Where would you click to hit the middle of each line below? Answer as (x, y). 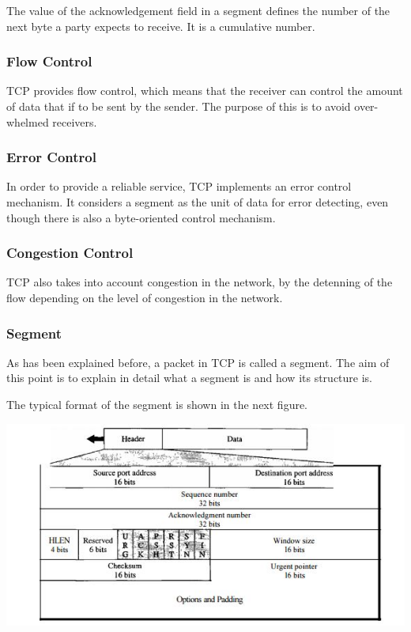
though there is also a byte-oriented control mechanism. (141, 217)
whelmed (28, 121)
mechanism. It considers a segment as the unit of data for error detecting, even (198, 202)
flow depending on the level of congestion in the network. (145, 297)
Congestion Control (70, 253)
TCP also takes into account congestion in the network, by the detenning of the (200, 282)
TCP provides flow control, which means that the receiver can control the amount (205, 91)
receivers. (75, 121)
